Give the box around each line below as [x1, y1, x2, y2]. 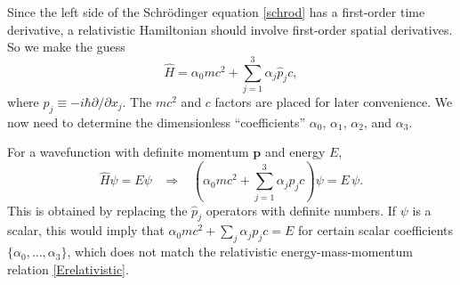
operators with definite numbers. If [206, 200, 397, 219]
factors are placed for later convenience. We [214, 92, 453, 110]
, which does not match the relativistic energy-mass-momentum [67, 242, 413, 261]
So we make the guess [7, 37, 125, 56]
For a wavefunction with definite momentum [7, 142, 249, 161]
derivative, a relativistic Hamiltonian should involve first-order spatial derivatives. [7, 20, 453, 38]
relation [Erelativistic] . [7, 259, 129, 278]
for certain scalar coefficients [297, 221, 454, 240]
